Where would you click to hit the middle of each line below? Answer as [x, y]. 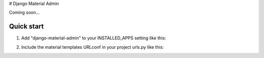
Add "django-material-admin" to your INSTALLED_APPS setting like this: [94, 38]
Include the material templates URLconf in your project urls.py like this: [92, 47]
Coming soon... [24, 13]
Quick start [26, 27]
